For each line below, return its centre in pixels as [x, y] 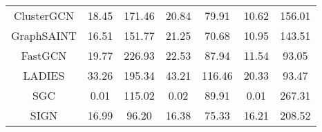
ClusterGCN [44, 15]
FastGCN [44, 55]
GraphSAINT [44, 35]
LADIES [44, 75]
